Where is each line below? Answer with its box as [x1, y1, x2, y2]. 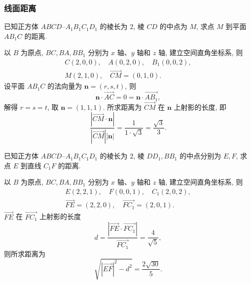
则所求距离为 [4, 248, 45, 258]
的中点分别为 [179, 151, 221, 161]
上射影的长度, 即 [174, 101, 227, 112]
